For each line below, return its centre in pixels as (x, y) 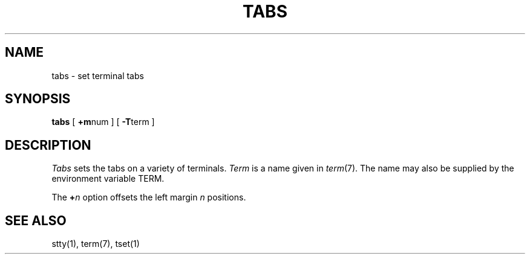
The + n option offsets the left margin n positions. (149, 197)
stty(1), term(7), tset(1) (96, 244)
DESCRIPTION (48, 145)
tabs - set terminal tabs (98, 75)
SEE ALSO (36, 220)
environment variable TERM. (108, 179)
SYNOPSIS (38, 99)
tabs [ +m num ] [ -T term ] (103, 122)
